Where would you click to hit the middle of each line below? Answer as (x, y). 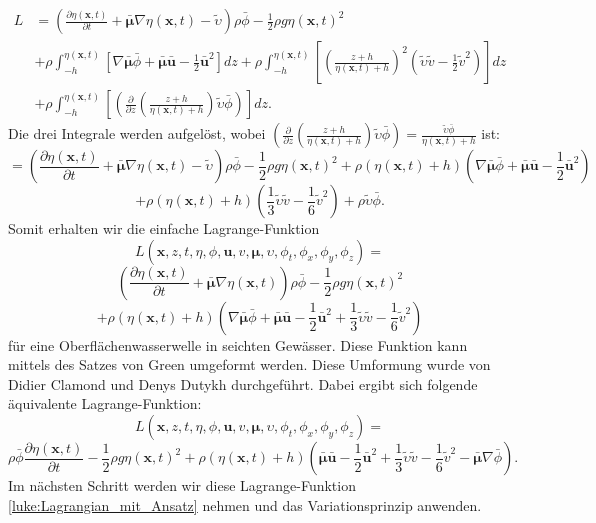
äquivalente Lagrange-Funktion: (105, 403)
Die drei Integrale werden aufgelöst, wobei (137, 133)
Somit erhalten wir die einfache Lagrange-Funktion (164, 228)
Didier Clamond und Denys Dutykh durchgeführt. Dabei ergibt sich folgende (243, 383)
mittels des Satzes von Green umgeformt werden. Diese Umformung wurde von (249, 364)
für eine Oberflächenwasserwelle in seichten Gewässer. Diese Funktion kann (238, 344)
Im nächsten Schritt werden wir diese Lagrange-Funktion (182, 485)
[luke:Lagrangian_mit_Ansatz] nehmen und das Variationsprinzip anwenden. (245, 504)
